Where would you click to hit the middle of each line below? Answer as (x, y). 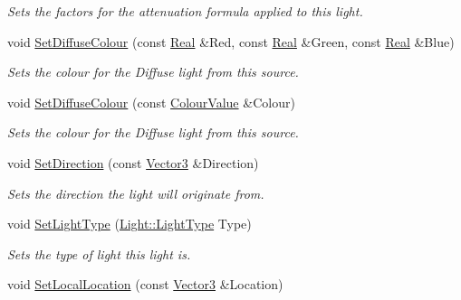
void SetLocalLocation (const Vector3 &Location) (145, 284)
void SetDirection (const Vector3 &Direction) (133, 162)
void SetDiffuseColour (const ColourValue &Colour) (151, 102)
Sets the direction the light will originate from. (136, 193)
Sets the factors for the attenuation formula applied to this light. (185, 11)
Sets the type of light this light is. (99, 253)
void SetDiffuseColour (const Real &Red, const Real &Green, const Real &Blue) (231, 41)
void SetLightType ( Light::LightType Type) (130, 224)
